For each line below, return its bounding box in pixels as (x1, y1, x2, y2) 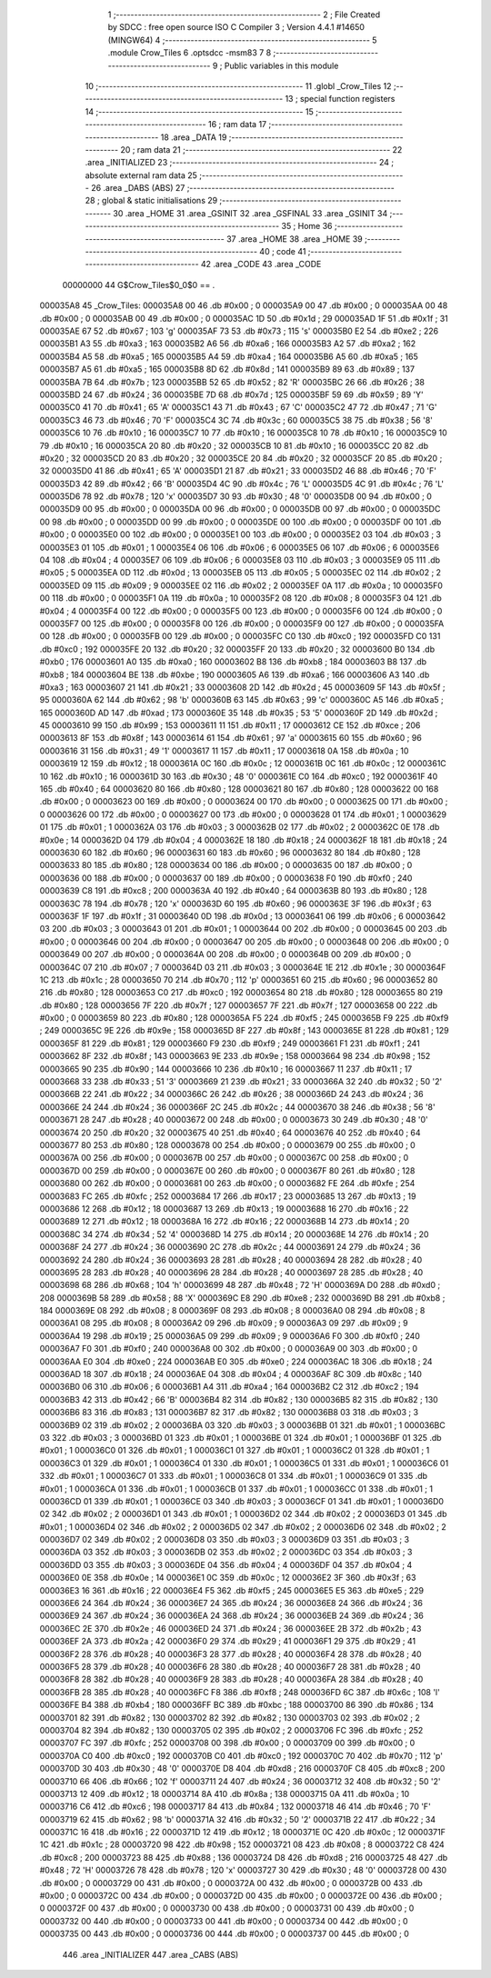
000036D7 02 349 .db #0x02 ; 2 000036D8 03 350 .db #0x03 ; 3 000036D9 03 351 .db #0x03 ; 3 (39, 1534, 409, 1545)
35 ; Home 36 (281, 221, 333, 232)
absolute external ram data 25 (85, 169, 197, 181)
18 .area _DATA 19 (160, 132, 227, 143)
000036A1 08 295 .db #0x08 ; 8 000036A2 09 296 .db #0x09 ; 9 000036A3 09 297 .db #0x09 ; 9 (39, 1318, 408, 1329)
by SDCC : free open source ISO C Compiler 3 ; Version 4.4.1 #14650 (107, 22, 366, 33)
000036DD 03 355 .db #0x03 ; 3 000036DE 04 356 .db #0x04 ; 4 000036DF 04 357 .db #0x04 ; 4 (39, 1559, 413, 1570)
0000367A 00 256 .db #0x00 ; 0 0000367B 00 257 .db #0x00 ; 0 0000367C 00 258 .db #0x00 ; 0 (39, 1153, 409, 1164)
